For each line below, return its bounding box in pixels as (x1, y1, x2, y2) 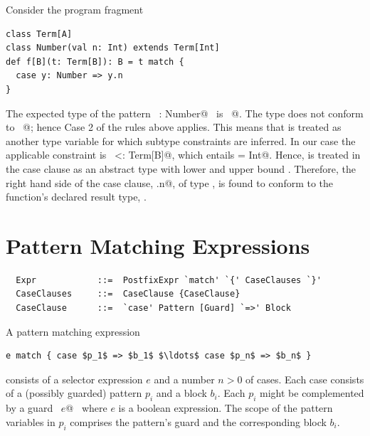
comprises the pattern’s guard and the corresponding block (70, 414, 327, 429)
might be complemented (260, 386, 364, 400)
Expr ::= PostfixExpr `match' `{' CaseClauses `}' (16, 275, 322, 285)
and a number (154, 371, 215, 386)
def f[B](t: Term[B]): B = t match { (6, 56, 184, 67)
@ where (65, 400, 107, 415)
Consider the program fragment (6, 2, 144, 16)
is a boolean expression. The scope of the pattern (118, 400, 333, 415)
